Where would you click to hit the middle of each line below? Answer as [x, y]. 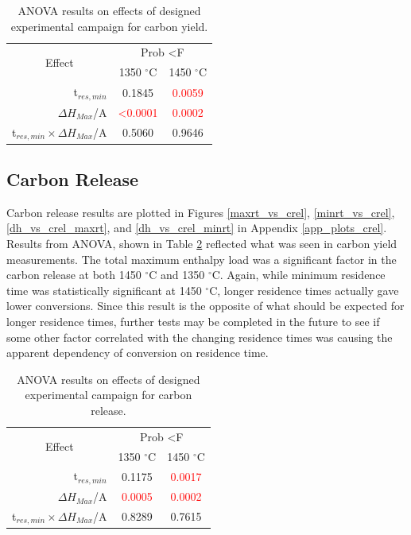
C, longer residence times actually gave [304, 290]
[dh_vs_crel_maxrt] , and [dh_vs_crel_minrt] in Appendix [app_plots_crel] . [197, 228]
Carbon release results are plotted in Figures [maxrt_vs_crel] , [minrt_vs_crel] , [201, 212]
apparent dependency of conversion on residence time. [138, 353]
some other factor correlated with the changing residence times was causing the [200, 337]
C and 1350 [177, 275]
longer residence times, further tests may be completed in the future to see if [193, 321]
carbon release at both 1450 [74, 275]
